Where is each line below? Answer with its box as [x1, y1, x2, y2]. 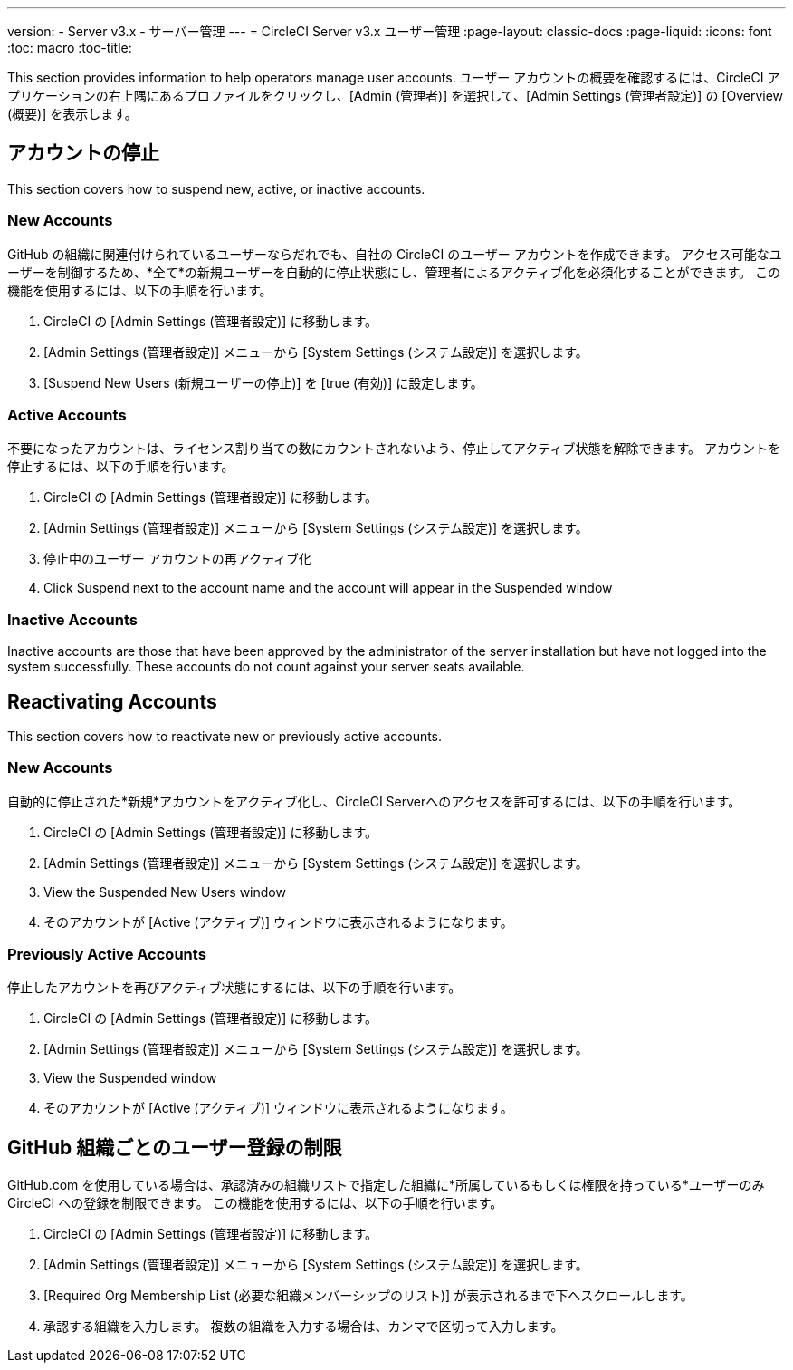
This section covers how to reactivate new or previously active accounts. [7, 728, 443, 744]
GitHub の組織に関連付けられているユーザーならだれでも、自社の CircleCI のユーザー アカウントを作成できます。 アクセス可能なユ [7, 246, 782, 262]
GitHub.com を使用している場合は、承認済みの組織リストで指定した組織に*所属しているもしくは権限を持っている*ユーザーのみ [7, 1177, 765, 1193]
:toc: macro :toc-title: [7, 40, 132, 55]
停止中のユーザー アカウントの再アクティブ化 [43, 551, 312, 567]
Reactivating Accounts [7, 690, 217, 713]
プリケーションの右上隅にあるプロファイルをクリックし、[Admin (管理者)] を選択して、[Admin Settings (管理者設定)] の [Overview [7, 88, 784, 103]
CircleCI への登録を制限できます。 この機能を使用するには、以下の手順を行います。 [7, 1195, 503, 1211]
